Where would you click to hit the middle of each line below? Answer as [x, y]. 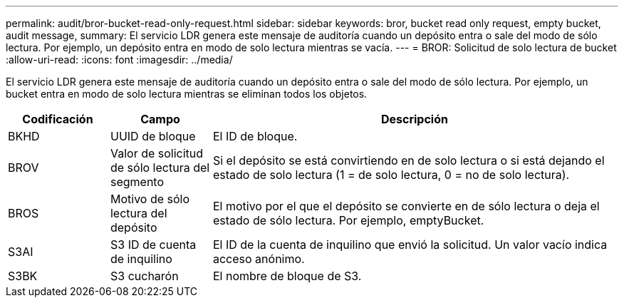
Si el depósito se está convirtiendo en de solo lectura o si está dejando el [409, 160]
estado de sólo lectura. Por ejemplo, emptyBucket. [348, 220]
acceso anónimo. [259, 259]
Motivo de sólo [150, 199]
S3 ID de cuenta [153, 245]
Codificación [58, 119]
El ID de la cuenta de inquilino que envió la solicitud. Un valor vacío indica [410, 245]
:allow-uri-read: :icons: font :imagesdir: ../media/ [119, 60]
